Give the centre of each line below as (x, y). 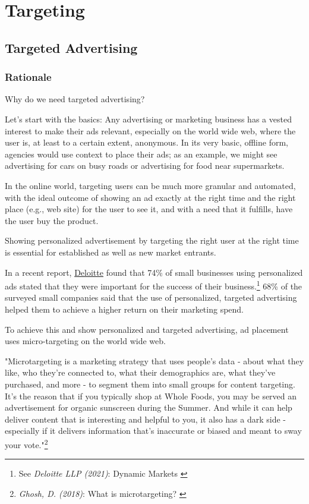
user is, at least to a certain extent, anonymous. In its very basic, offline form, (146, 142)
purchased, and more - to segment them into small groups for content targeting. (150, 384)
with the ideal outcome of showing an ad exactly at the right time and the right (150, 197)
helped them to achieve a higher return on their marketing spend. (124, 309)
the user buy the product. (52, 220)
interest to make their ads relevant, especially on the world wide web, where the (150, 130)
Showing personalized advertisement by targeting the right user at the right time (152, 240)
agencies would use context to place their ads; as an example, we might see (141, 154)
